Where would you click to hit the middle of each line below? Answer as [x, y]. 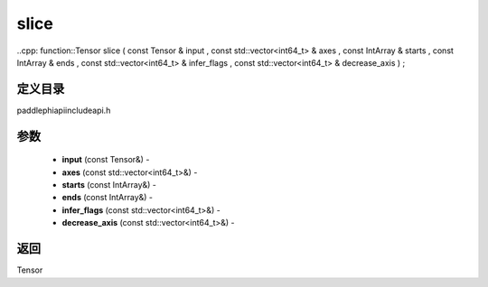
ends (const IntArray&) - [108, 198]
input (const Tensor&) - [106, 160]
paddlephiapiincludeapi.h [64, 110]
